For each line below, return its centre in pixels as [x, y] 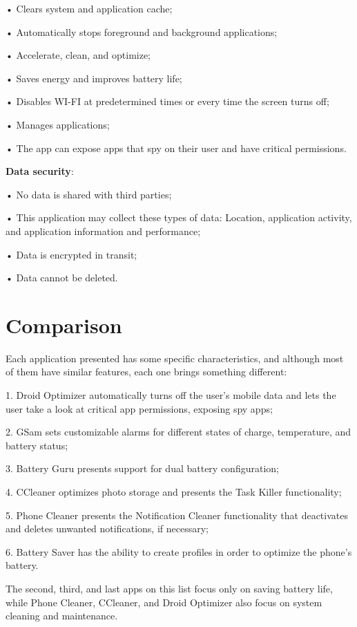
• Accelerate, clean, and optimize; [78, 55]
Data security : [40, 171]
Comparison [64, 325]
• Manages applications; [58, 124]
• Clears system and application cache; [89, 8]
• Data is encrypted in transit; [71, 254]
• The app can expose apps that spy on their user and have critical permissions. [176, 148]
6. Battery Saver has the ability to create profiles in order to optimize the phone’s [179, 551]
